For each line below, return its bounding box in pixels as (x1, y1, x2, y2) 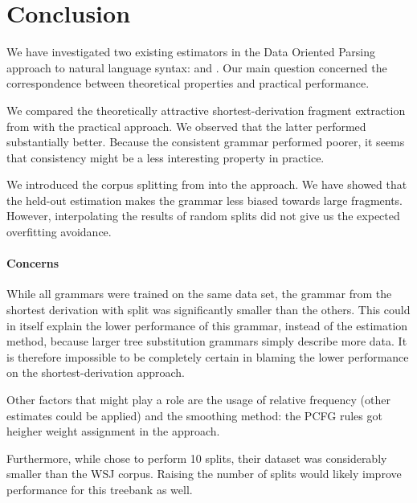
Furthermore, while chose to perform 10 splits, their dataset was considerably (6, 449, 387, 466)
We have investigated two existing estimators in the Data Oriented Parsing (6, 43, 375, 60)
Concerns (6, 255, 59, 272)
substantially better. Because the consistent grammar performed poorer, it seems (6, 133, 405, 150)
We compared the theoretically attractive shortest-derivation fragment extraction (6, 101, 406, 118)
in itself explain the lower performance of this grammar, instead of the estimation (6, 317, 408, 333)
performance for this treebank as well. (6, 481, 193, 497)
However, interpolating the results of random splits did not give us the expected (6, 207, 400, 224)
